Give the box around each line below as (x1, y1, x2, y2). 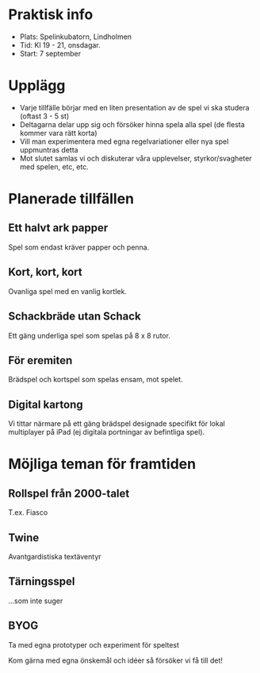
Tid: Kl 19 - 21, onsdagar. (19, 40, 101, 49)
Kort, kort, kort (8, 265, 82, 279)
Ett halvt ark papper (8, 221, 109, 235)
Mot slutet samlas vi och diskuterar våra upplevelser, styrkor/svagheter (19, 153, 252, 163)
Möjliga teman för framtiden (8, 455, 197, 474)
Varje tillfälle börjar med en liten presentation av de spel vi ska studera (19, 102, 250, 112)
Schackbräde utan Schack (8, 310, 141, 323)
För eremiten (8, 354, 73, 367)
